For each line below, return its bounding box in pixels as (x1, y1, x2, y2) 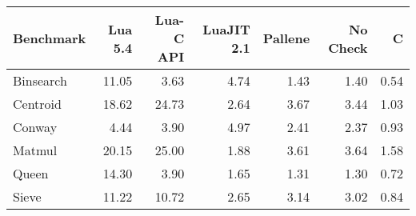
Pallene (262, 29, 310, 47)
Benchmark (13, 29, 86, 47)
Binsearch (13, 71, 67, 90)
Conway (13, 118, 58, 136)
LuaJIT (202, 19, 250, 38)
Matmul (13, 141, 58, 159)
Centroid (13, 94, 62, 113)
